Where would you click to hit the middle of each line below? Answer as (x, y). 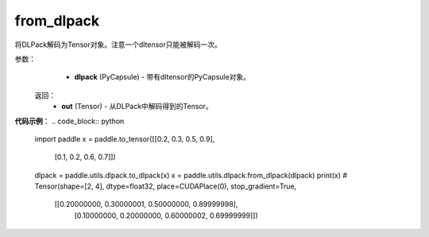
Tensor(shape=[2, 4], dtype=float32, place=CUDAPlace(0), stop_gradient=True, (166, 186)
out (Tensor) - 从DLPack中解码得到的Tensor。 (137, 107)
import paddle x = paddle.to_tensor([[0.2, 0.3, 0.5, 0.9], (125, 138)
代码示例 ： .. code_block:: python (70, 121)
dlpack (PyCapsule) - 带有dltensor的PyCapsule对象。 (162, 77)
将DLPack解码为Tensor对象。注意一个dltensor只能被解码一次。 (118, 45)
